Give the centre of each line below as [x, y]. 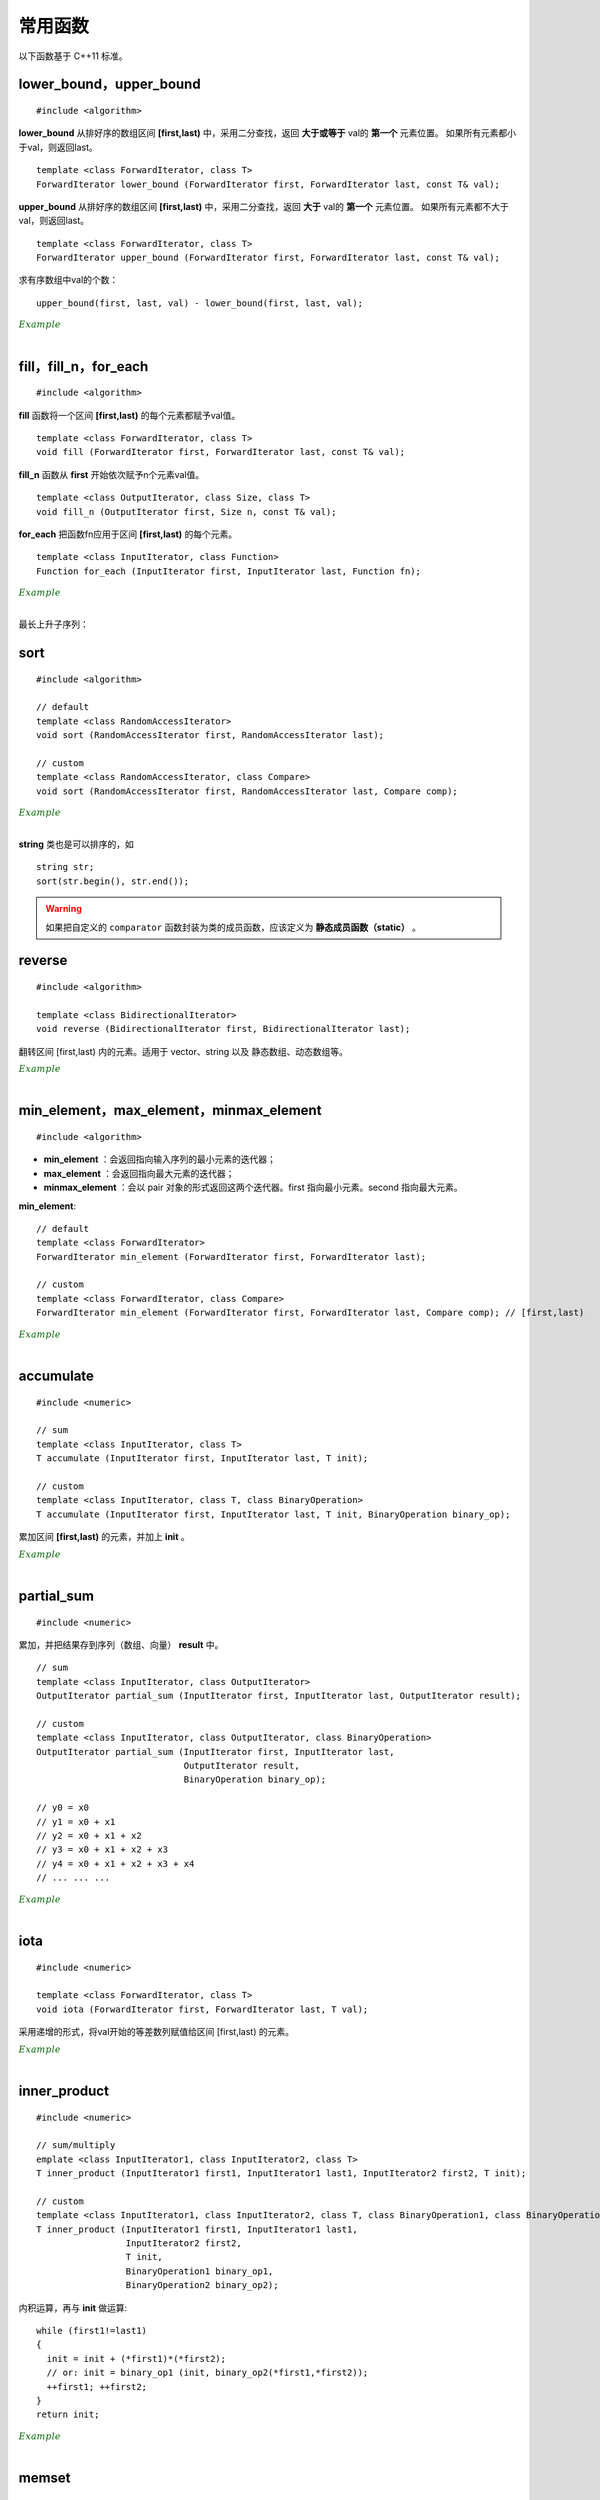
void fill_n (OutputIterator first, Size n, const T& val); [186, 511]
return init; [68, 2414]
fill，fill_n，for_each [83, 366]
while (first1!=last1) [92, 2331]
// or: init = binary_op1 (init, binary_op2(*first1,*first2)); [207, 2373]
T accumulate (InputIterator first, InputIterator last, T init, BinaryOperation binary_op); [273, 1514]
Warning [63, 909]
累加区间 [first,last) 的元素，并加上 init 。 [104, 1537]
